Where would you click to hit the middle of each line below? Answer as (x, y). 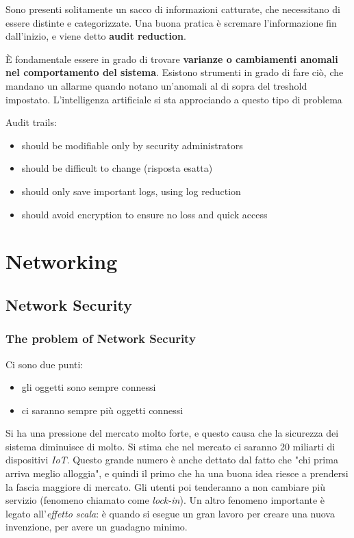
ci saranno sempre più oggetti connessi (102, 410)
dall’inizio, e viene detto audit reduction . (96, 36)
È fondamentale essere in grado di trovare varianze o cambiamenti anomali (172, 59)
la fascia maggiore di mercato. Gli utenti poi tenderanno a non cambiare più (166, 486)
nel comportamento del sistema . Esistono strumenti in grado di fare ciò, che (175, 72)
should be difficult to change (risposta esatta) (117, 168)
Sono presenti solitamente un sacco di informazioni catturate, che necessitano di (173, 9)
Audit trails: (31, 122)
